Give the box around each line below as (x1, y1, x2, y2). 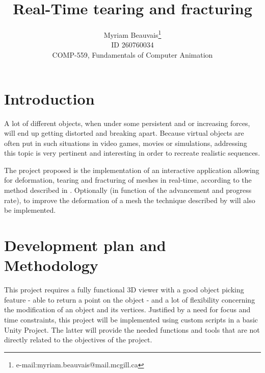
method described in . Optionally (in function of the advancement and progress (4, 185, 252, 195)
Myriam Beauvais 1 (103, 28, 162, 40)
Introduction (4, 88, 95, 109)
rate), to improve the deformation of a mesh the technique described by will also (4, 194, 255, 205)
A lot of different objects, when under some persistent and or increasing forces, (4, 117, 250, 128)
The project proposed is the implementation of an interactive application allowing (4, 164, 259, 175)
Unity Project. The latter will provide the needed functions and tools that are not (4, 324, 260, 335)
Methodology (4, 255, 98, 276)
